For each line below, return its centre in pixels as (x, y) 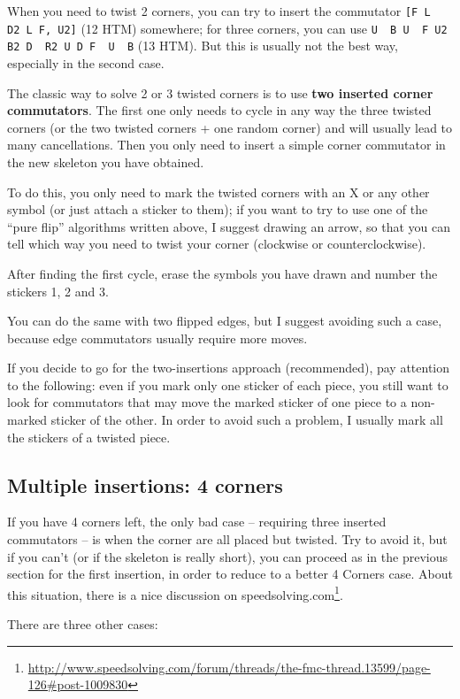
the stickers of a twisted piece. (89, 437)
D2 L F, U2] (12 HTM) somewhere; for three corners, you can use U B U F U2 (227, 28)
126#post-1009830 (78, 684)
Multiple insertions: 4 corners (145, 484)
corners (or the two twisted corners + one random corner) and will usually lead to (230, 127)
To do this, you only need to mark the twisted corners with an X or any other (218, 192)
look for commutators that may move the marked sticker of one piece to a (207, 402)
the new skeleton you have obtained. (106, 161)
